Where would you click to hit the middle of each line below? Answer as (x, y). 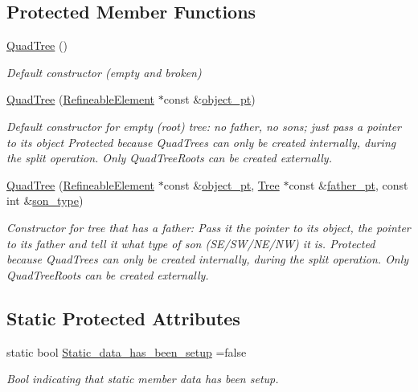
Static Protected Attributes (123, 318)
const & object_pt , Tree (221, 184)
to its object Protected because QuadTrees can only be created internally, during (201, 142)
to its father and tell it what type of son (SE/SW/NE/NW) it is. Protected (191, 243)
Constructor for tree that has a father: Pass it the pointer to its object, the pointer (209, 227)
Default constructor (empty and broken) (104, 72)
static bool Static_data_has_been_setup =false (127, 351)
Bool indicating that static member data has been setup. (143, 379)
